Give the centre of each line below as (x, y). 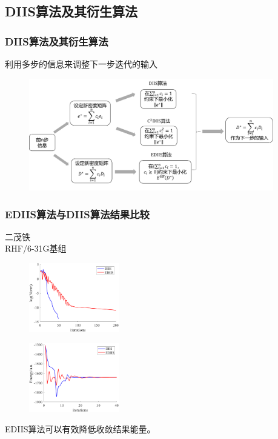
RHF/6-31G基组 (36, 248)
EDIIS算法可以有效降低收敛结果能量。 (80, 429)
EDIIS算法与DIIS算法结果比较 (77, 214)
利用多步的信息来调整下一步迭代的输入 (81, 64)
